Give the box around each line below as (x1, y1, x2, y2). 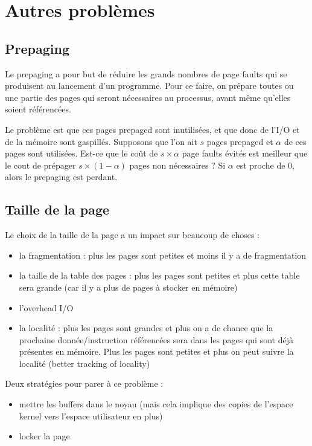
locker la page (19, 430, 70, 442)
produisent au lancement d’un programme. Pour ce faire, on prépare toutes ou (5, 79, 294, 92)
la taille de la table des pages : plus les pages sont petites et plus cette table (19, 269, 300, 282)
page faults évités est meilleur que (182, 147, 308, 160)
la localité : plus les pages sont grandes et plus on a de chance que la (19, 322, 273, 334)
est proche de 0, (236, 158, 294, 171)
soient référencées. (5, 103, 71, 115)
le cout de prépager (5, 158, 76, 171)
